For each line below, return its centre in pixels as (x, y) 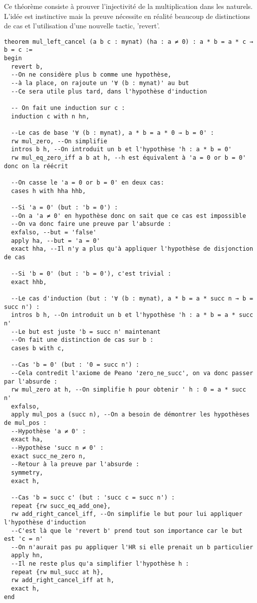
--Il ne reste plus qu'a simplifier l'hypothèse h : (100, 564)
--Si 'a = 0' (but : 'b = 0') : (65, 207)
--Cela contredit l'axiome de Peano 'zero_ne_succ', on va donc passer (132, 373)
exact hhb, (29, 282)
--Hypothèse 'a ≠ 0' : (48, 431)
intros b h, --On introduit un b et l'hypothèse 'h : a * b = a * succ (132, 315)
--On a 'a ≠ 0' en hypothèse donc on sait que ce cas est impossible (128, 216)
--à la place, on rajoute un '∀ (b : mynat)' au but (100, 83)
